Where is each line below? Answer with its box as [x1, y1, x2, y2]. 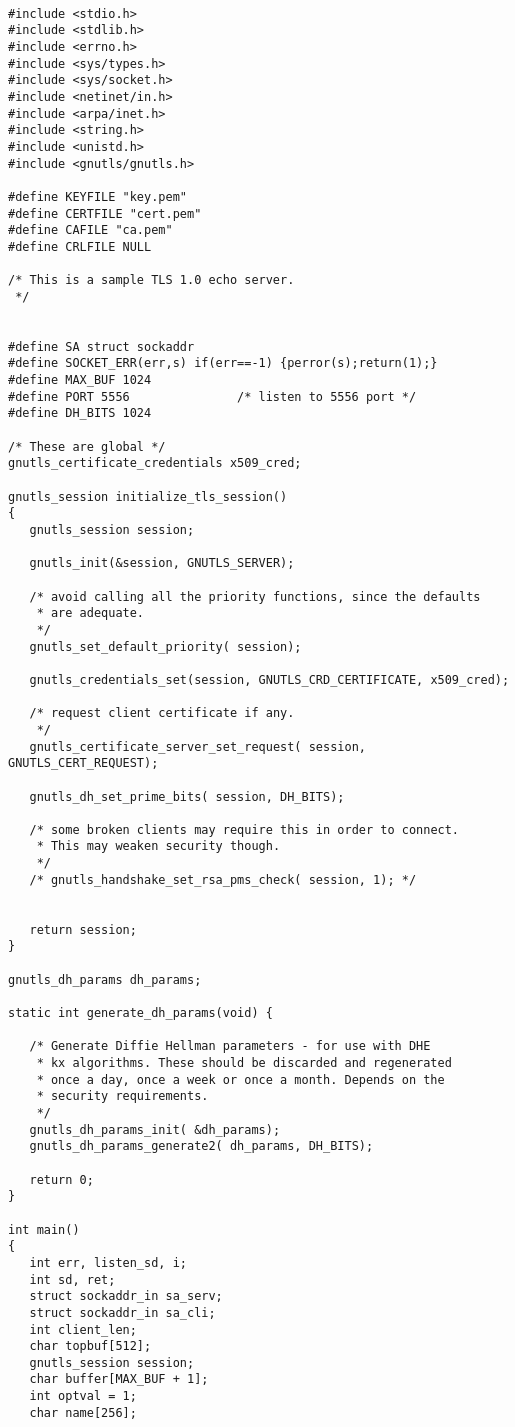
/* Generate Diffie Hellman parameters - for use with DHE [29, 1039, 431, 1054]
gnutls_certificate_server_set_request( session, [29, 739, 366, 754]
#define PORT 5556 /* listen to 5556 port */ [8, 389, 417, 404]
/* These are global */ [8, 439, 166, 454]
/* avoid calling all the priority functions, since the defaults [29, 589, 481, 604]
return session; [29, 922, 137, 937]
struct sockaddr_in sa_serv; [29, 1289, 223, 1304]
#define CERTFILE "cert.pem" [8, 206, 202, 221]
